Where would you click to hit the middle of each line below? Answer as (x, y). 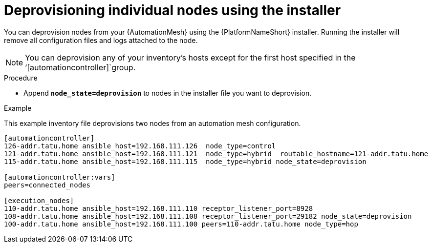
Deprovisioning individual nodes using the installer (173, 10)
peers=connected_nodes (47, 185)
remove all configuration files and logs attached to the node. (101, 40)
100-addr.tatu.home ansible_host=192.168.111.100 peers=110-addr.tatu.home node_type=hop (181, 224)
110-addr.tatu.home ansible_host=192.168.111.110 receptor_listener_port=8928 (159, 208)
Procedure (21, 78)
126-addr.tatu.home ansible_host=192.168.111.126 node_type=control (140, 146)
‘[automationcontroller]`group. (80, 67)
